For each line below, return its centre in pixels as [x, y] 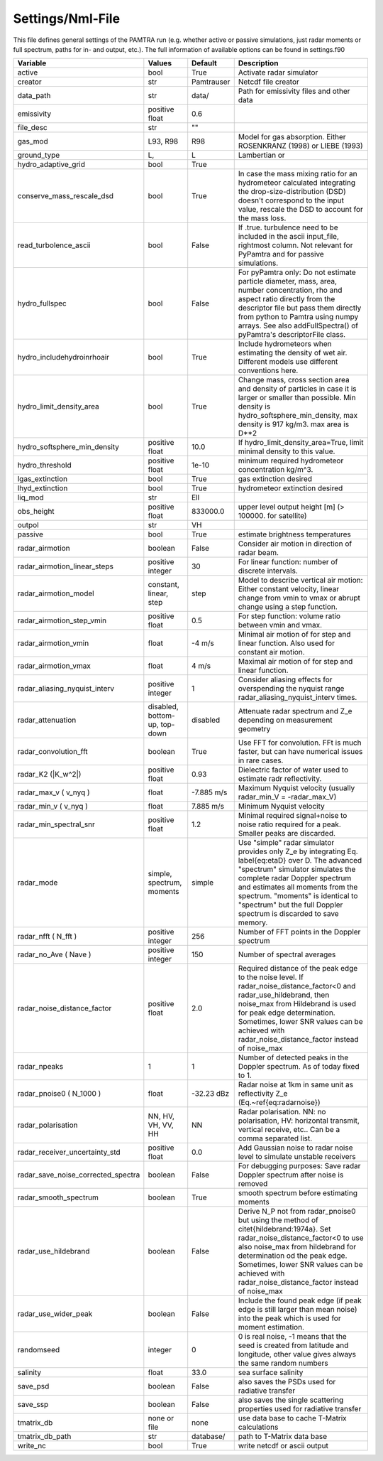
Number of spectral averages [287, 954]
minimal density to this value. [287, 451]
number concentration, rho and [290, 290]
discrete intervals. [268, 571]
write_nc [32, 1446]
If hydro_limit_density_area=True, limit [301, 443]
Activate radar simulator [278, 72]
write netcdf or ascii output [283, 1446]
